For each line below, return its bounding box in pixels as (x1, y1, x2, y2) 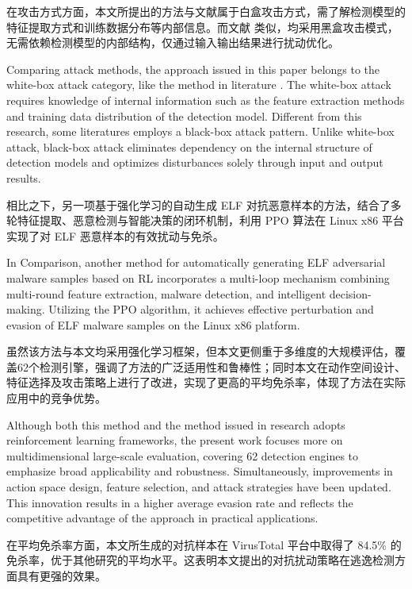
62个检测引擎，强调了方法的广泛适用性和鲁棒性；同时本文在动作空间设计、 (17, 358, 406, 375)
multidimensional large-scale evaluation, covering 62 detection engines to (6, 447, 359, 464)
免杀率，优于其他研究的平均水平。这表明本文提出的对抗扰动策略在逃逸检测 (6, 552, 395, 568)
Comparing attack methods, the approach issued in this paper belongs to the (6, 60, 380, 77)
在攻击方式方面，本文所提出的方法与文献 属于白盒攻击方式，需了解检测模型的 (6, 3, 406, 19)
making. (6, 301, 45, 318)
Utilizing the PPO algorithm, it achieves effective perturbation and (48, 301, 374, 318)
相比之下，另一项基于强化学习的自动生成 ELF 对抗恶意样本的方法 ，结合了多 (6, 196, 402, 213)
